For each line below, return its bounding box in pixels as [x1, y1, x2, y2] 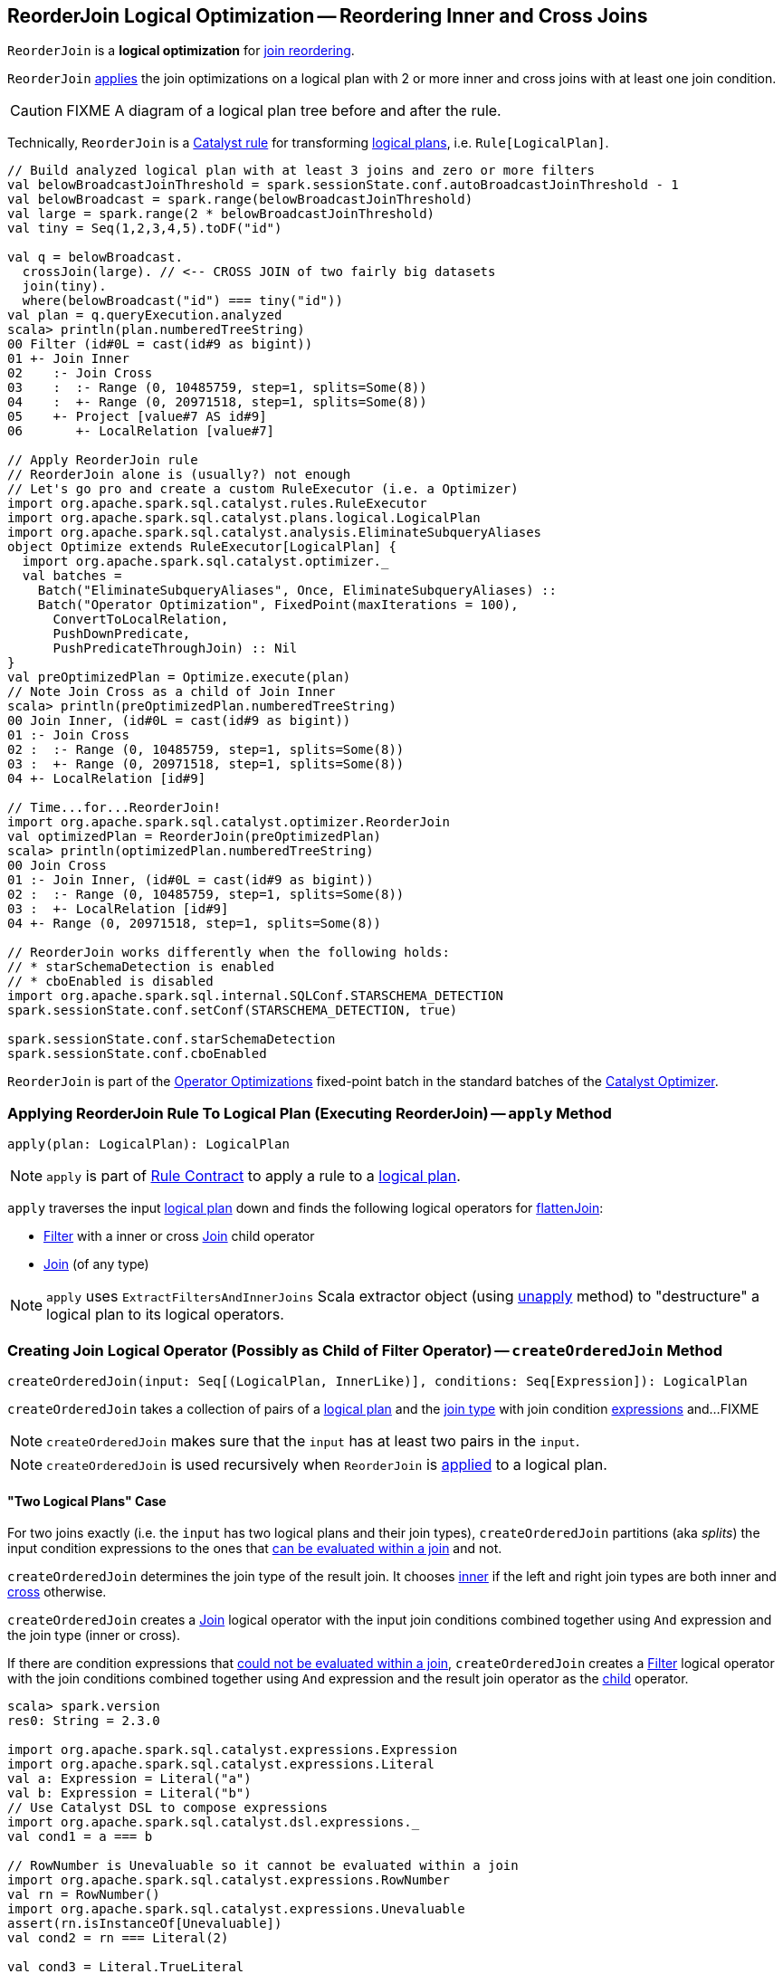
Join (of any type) [43, 1256, 149, 1273]
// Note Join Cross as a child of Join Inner [7, 684, 336, 700]
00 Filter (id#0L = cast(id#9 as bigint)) [7, 337, 313, 352]
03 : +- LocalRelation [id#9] [7, 901, 229, 917]
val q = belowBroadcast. [7, 250, 183, 265]
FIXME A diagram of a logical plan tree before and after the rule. [66, 101, 501, 120]
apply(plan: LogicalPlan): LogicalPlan [7, 1137, 290, 1152]
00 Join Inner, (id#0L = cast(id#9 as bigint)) [7, 713, 351, 729]
